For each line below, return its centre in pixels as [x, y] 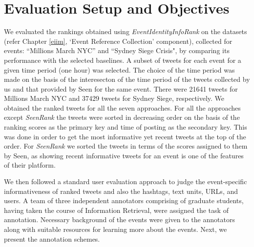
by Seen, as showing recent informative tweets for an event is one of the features [124, 155]
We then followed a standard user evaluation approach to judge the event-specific [126, 181]
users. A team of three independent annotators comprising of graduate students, [124, 200]
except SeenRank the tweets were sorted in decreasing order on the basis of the [122, 117]
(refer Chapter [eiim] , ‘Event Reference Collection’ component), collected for [118, 41]
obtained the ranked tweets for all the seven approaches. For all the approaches [122, 107]
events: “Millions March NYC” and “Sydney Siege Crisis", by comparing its [117, 50]
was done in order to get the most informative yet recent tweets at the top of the [125, 136]
